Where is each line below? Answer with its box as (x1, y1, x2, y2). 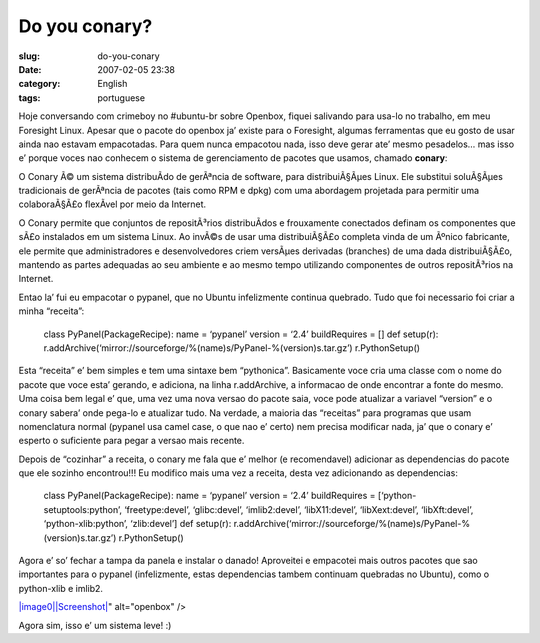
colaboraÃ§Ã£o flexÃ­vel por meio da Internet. (18, 198, 207, 210)
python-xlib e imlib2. (18, 582, 104, 594)
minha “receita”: (18, 305, 85, 317)
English (97, 78, 128, 90)
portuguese (97, 91, 145, 104)
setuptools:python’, (43, 503, 122, 515)
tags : (18, 91, 41, 104)
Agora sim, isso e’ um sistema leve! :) (18, 619, 172, 631)
